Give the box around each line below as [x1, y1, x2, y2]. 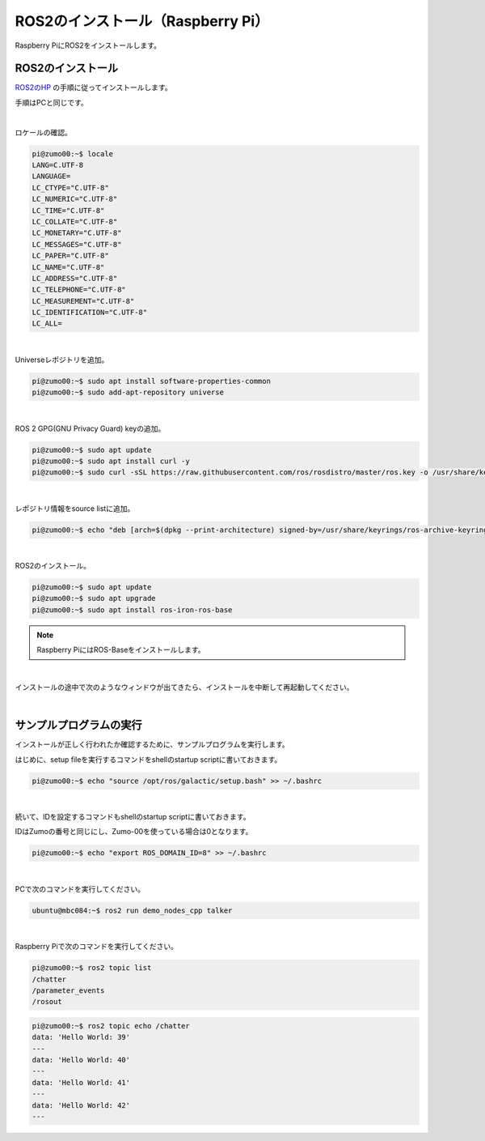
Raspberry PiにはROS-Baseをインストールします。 [36, 645, 205, 655]
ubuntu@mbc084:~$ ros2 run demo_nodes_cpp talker [32, 905, 233, 915]
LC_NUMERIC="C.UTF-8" [32, 194, 118, 204]
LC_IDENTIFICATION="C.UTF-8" [32, 308, 148, 317]
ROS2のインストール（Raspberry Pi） [15, 12, 270, 30]
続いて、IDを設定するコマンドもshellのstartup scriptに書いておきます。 [15, 812, 251, 822]
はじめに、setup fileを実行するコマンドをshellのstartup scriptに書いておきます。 [15, 754, 282, 764]
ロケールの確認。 [15, 127, 72, 137]
